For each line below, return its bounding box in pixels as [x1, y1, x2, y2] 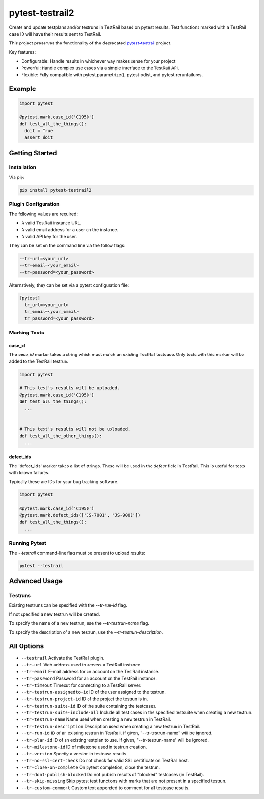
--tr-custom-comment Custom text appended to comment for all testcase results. [21, 785, 190, 791]
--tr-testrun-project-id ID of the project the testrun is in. [21, 696, 148, 702]
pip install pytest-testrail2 [19, 187, 92, 193]
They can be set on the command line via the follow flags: [9, 243, 126, 248]
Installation [9, 164, 37, 171]
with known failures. [9, 469, 50, 475]
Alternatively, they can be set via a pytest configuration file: [9, 282, 129, 288]
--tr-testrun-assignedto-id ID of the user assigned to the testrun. [21, 689, 166, 695]
